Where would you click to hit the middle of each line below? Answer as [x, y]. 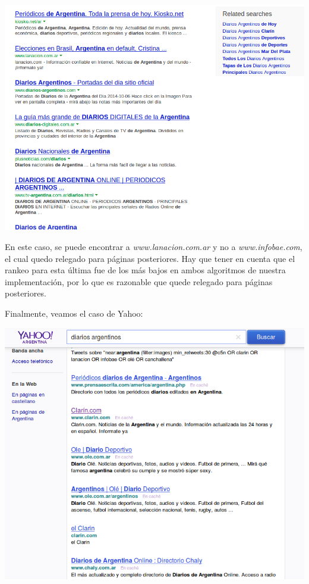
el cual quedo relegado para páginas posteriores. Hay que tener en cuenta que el [150, 258]
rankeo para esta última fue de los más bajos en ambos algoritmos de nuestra [145, 270]
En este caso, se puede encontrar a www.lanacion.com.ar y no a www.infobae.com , [154, 247]
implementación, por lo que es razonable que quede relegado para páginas [139, 281]
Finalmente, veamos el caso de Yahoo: [74, 313]
